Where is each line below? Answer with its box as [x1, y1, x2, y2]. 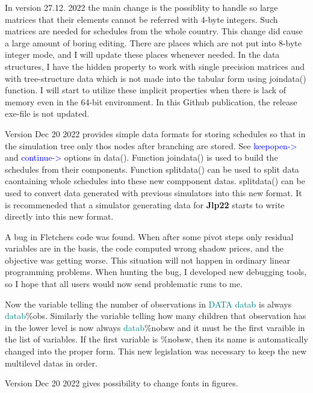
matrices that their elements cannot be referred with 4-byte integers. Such [5, 13, 278, 25]
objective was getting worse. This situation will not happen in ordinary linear [5, 253, 291, 266]
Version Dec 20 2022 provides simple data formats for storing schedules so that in [5, 127, 306, 140]
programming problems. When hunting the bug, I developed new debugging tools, [5, 265, 307, 278]
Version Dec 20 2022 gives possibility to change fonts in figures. [5, 377, 238, 389]
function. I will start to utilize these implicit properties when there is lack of [5, 84, 287, 96]
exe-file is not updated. [5, 107, 90, 120]
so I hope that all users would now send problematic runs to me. [5, 277, 243, 290]
